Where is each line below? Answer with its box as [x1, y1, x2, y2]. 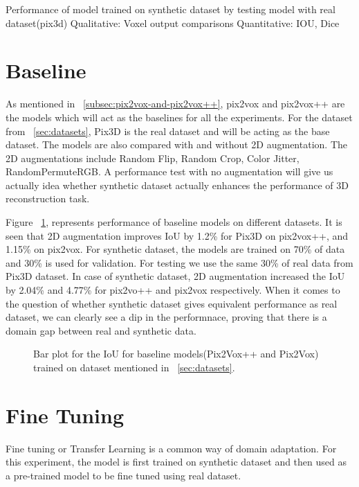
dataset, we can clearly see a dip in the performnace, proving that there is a [6, 310, 327, 324]
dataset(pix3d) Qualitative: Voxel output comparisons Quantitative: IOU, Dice [6, 15, 340, 30]
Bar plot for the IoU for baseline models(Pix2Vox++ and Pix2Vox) [33, 346, 319, 361]
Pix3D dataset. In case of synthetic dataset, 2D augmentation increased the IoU [6, 269, 345, 283]
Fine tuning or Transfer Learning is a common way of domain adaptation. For [6, 441, 337, 455]
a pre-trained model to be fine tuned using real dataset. [6, 468, 241, 482]
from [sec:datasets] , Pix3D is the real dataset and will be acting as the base [6, 123, 330, 138]
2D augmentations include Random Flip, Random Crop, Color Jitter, [6, 150, 300, 165]
